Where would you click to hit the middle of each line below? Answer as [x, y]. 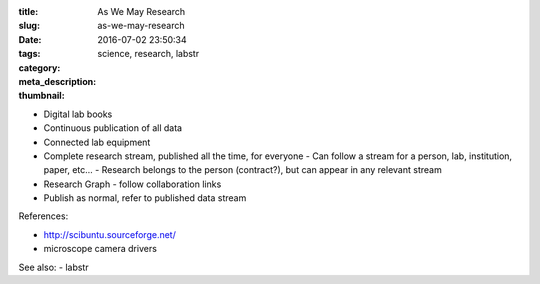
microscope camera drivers [100, 249]
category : [39, 67]
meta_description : [57, 81]
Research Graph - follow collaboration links [132, 184]
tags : [29, 54]
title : [28, 11]
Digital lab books [78, 114]
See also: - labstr [53, 267]
